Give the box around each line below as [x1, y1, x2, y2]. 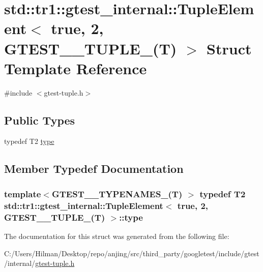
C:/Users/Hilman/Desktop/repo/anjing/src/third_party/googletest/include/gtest [4, 248, 259, 258]
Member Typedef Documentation [4, 161, 184, 176]
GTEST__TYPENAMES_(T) [51, 187, 183, 200]
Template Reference [4, 57, 147, 78]
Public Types [4, 112, 75, 128]
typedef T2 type [4, 136, 54, 146]
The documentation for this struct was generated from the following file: [4, 230, 229, 241]
